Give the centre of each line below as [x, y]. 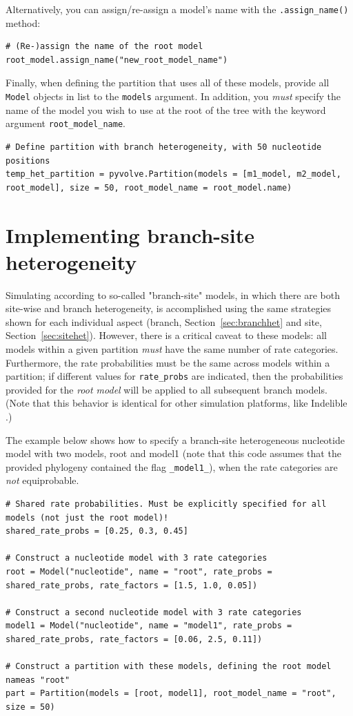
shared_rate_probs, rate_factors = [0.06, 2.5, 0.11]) [134, 639]
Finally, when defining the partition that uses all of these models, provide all [168, 83]
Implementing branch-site [130, 234]
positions [28, 161]
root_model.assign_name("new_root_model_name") [117, 60]
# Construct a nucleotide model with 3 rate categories [137, 558]
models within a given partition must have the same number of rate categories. [172, 349]
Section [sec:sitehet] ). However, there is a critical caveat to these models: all [166, 335]
